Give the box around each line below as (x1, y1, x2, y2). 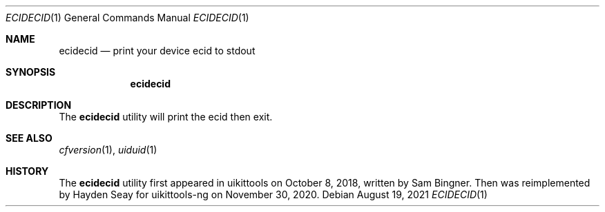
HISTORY (6, 165, 49, 177)
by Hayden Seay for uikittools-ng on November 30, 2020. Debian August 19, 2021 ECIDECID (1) (59, 189, 488, 200)
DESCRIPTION (6, 99, 72, 111)
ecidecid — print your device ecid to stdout (59, 45, 256, 56)
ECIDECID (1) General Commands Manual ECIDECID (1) (6, 12, 249, 23)
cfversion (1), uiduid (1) (59, 144, 157, 156)
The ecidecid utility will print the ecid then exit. (59, 111, 273, 123)
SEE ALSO (6, 132, 52, 144)
